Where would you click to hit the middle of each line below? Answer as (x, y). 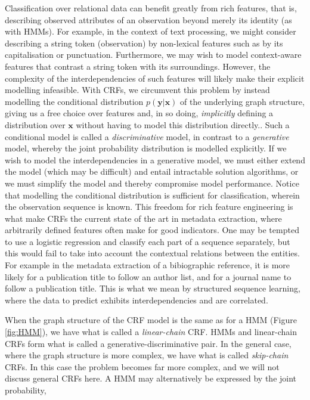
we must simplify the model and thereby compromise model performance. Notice (152, 183)
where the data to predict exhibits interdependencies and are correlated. (137, 300)
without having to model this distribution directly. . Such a (183, 124)
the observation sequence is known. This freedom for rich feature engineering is (149, 207)
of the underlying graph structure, (242, 101)
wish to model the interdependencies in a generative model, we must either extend (155, 159)
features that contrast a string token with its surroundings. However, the (138, 66)
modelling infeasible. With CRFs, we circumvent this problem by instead (137, 90)
